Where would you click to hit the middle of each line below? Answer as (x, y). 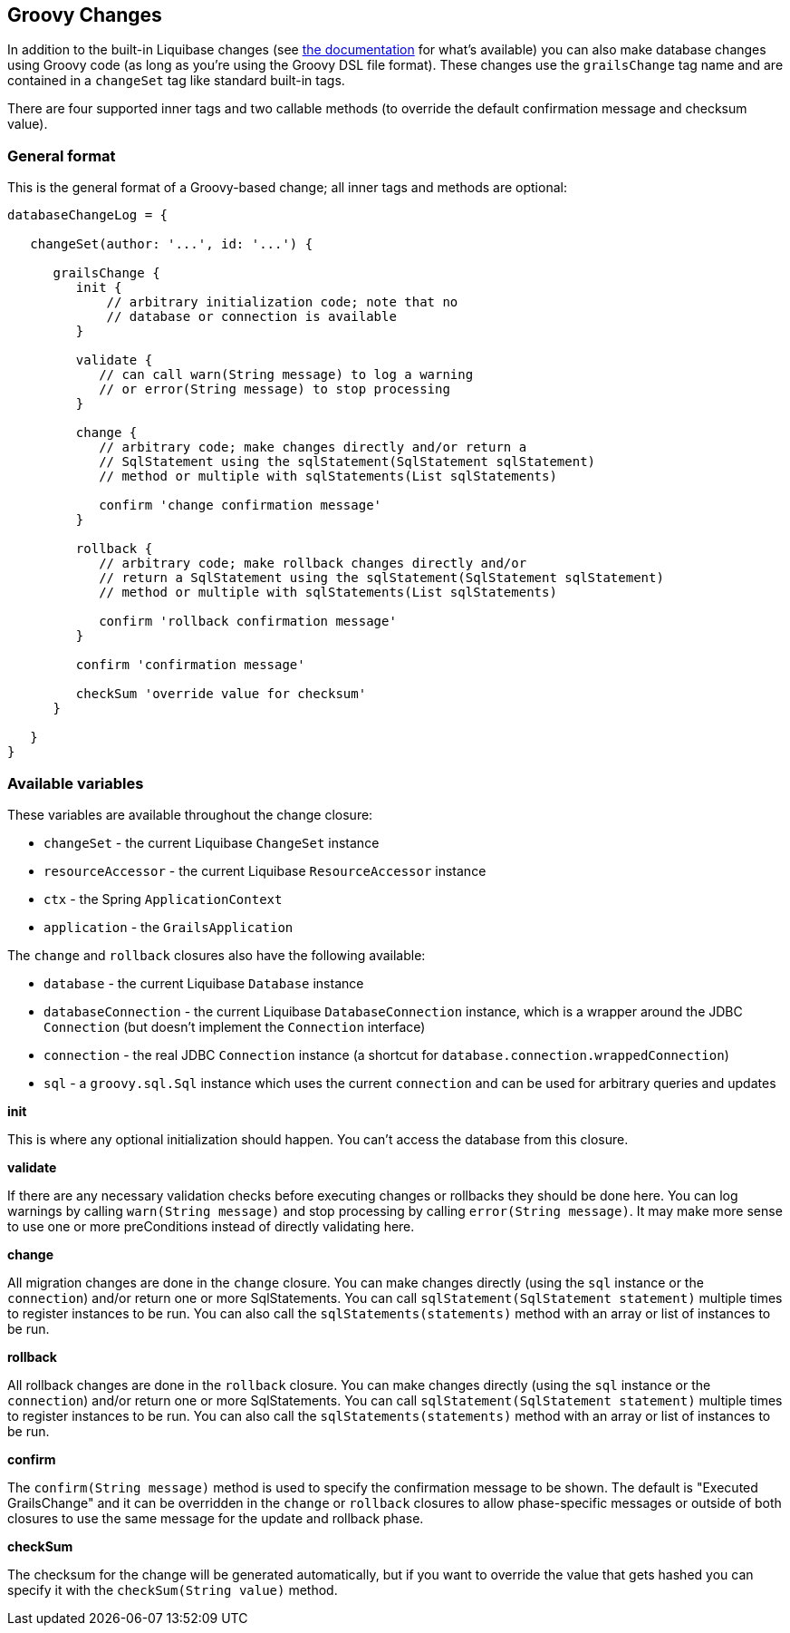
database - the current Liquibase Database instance (204, 983)
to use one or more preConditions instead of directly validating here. (211, 1226)
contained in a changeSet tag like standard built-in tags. (176, 81)
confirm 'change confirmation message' (241, 505)
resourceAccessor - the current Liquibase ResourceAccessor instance (265, 870)
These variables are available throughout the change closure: (190, 814)
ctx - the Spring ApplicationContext (163, 899)
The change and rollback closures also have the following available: (217, 955)
